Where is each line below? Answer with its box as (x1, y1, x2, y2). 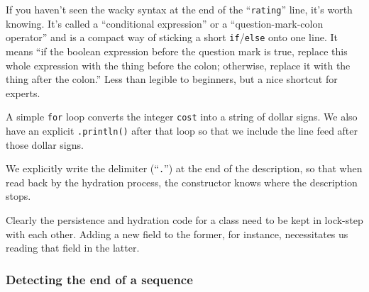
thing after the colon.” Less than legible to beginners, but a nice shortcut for (6, 72, 338, 86)
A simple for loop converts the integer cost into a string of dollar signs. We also (6, 109, 358, 124)
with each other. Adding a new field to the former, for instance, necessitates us (6, 226, 348, 241)
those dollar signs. (6, 137, 84, 152)
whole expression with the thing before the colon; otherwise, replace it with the (6, 57, 351, 72)
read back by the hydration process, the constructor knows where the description (6, 174, 358, 189)
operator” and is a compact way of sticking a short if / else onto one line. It (6, 30, 338, 45)
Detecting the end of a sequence (6, 270, 193, 288)
